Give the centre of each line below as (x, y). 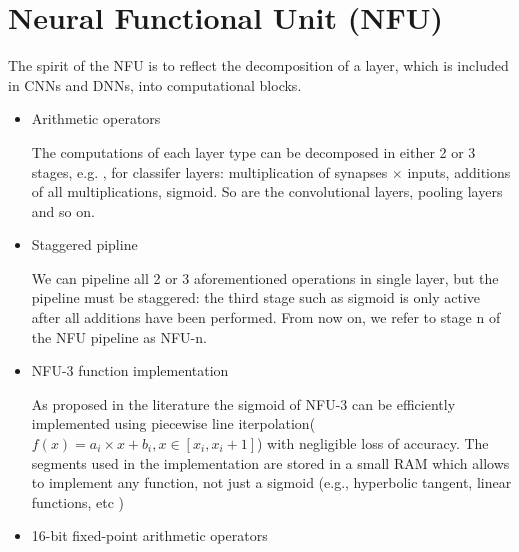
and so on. (63, 210)
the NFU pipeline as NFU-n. (119, 336)
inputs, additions (459, 171)
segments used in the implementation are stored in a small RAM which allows (270, 462)
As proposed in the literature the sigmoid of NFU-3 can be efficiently (243, 403)
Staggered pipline (84, 244)
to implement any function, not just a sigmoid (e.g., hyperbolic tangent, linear (271, 482)
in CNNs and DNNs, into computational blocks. (155, 84)
